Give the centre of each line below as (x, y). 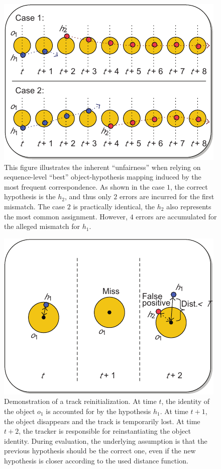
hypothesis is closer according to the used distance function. (96, 460)
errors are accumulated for (176, 216)
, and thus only (88, 196)
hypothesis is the (30, 196)
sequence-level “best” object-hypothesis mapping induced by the (103, 177)
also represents (189, 206)
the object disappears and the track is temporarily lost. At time (102, 421)
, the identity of (186, 401)
